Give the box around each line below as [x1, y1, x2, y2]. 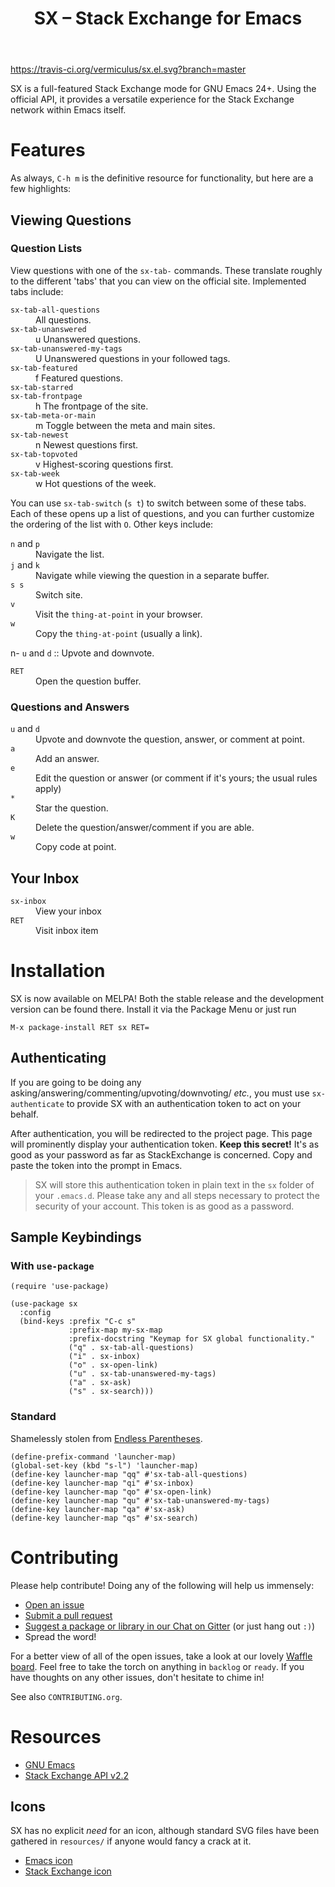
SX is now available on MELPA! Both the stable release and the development [10, 992, 324, 1004]
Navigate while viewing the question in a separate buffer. [35, 569, 270, 581]
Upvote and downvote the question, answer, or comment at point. [35, 733, 305, 746]
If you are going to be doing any [10, 1076, 142, 1088]
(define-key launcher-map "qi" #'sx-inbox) [10, 1478, 195, 1488]
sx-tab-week [10, 468, 60, 479]
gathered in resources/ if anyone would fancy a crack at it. [10, 1835, 252, 1847]
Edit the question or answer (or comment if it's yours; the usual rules [35, 772, 318, 784]
